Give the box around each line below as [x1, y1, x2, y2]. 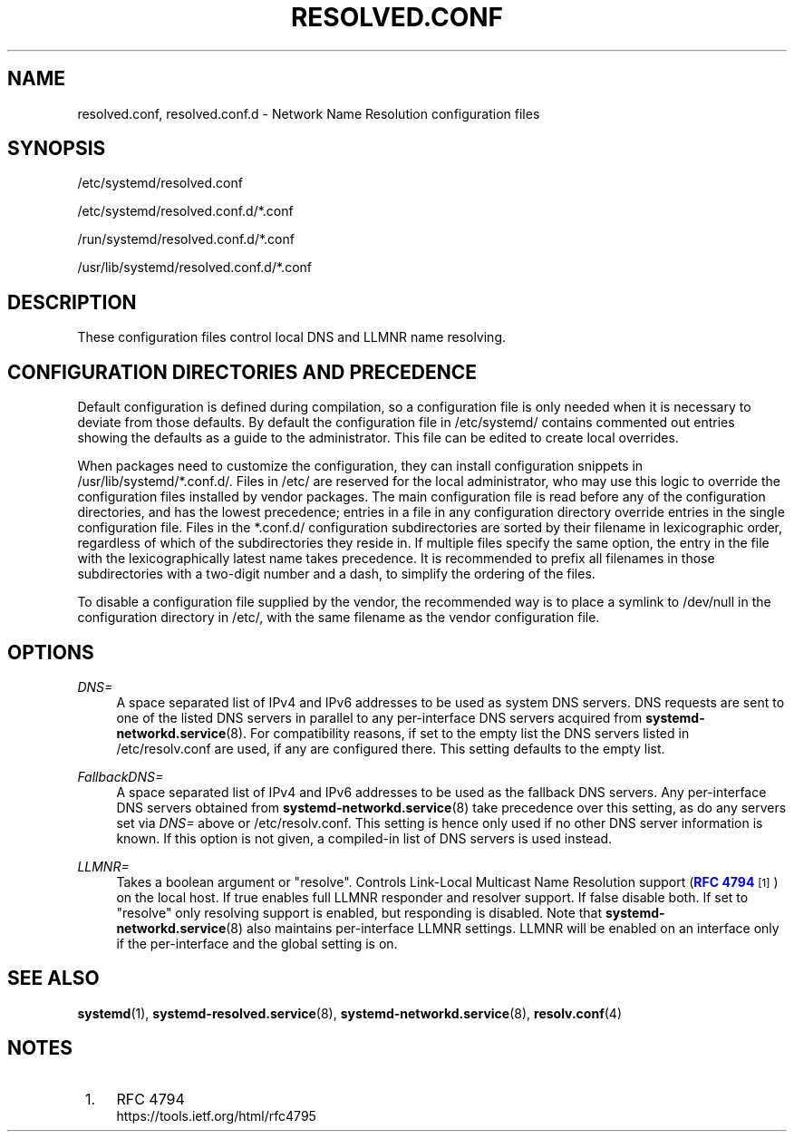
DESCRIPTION [7, 290, 137, 314]
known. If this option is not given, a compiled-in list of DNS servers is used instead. [116, 830, 613, 846]
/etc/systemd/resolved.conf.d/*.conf [77, 203, 294, 219]
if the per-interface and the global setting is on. [116, 935, 398, 951]
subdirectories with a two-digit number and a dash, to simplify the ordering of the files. [77, 566, 595, 582]
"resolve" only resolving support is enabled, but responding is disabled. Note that [116, 904, 603, 920]
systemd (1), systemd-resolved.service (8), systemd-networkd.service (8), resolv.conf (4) [77, 1005, 622, 1021]
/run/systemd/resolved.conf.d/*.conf [77, 231, 295, 248]
